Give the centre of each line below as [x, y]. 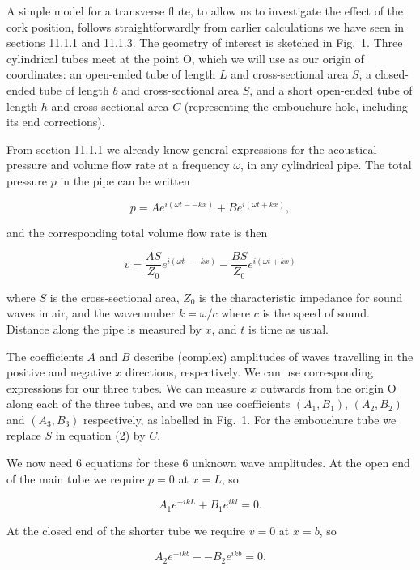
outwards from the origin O [328, 387]
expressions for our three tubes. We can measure [127, 387]
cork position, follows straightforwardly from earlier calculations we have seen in [206, 26]
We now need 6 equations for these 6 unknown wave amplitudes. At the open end [208, 463]
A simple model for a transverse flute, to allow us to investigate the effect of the [205, 11]
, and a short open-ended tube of [331, 89]
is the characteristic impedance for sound [301, 297]
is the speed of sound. [316, 313]
